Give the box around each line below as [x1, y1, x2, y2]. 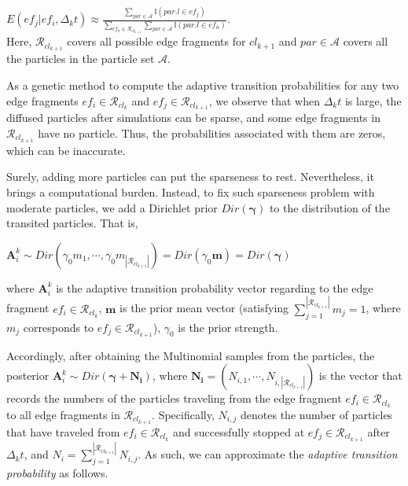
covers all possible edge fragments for [67, 33, 246, 50]
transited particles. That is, [6, 215, 138, 231]
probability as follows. [6, 464, 108, 480]
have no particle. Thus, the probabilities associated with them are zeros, [38, 124, 386, 141]
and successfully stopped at [172, 423, 305, 440]
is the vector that [318, 367, 402, 384]
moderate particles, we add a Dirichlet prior [6, 199, 218, 215]
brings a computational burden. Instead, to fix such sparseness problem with [6, 184, 375, 201]
